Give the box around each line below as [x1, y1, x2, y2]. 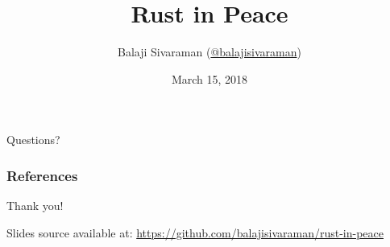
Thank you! [6, 197, 64, 214]
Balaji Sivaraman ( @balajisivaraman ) [118, 43, 301, 60]
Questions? [6, 131, 60, 148]
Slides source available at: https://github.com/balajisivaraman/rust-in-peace [6, 224, 384, 241]
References [6, 165, 78, 185]
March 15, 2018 [171, 70, 248, 87]
